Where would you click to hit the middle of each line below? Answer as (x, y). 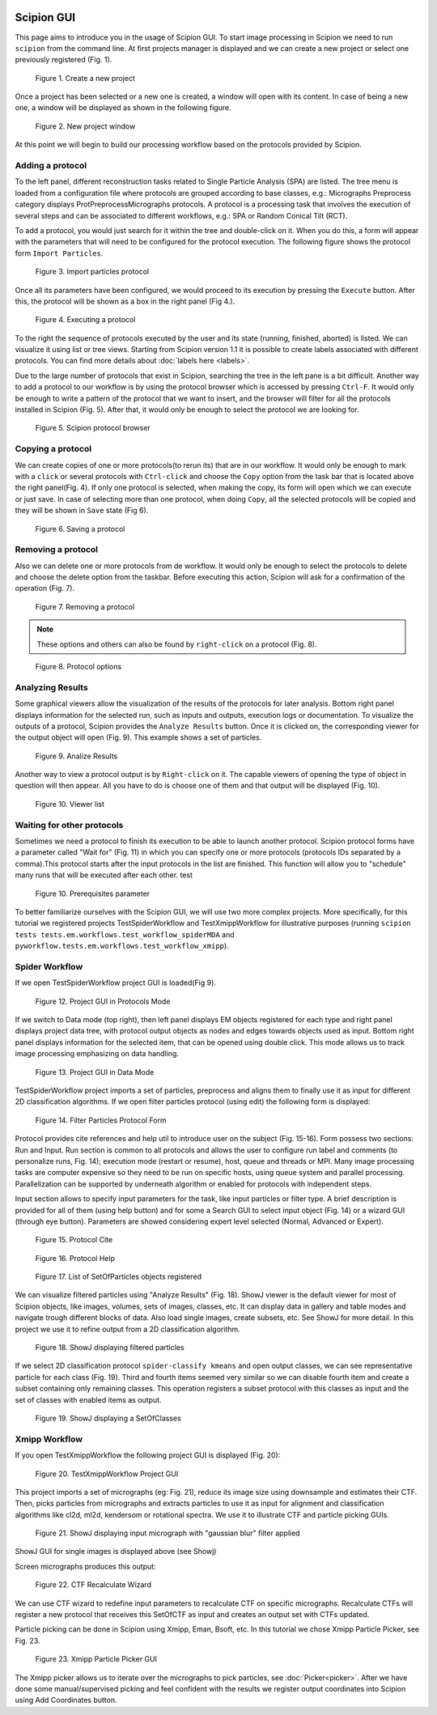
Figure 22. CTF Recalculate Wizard (93, 1585)
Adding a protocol (51, 166)
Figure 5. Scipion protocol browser (93, 428)
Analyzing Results (51, 687)
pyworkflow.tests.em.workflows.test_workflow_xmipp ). (122, 946)
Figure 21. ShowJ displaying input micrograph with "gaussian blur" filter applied (168, 1533)
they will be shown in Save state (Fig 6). (82, 511)
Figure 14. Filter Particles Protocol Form (101, 1120)
